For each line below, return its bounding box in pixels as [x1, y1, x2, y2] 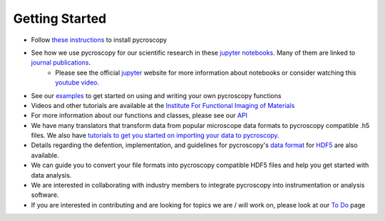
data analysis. [31, 171, 72, 179]
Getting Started [13, 11, 107, 26]
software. [31, 190, 59, 199]
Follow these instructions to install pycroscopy [31, 36, 168, 44]
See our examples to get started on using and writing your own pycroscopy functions [31, 91, 282, 99]
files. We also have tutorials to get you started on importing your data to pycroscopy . [31, 131, 279, 140]
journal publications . [31, 58, 91, 67]
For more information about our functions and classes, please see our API [31, 111, 248, 120]
